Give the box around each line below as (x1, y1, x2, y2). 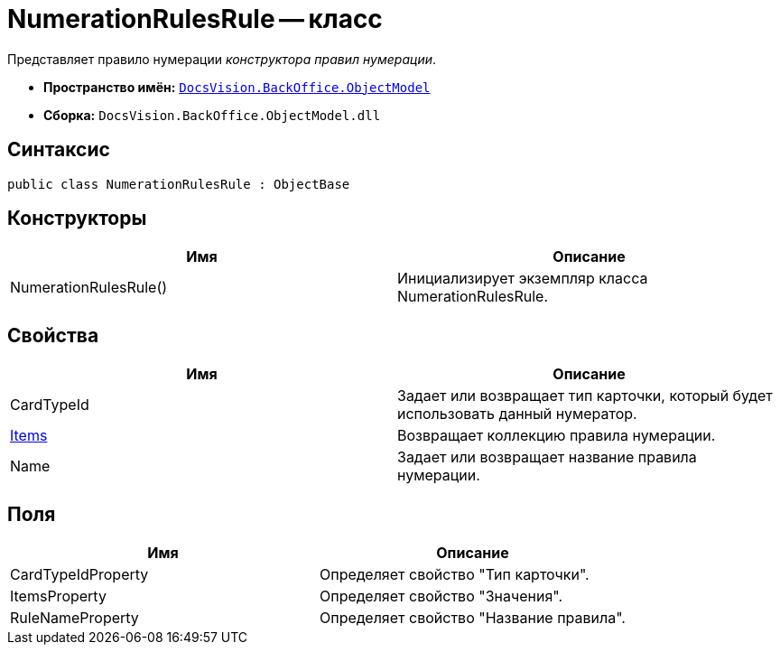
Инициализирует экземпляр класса (397, 269, 648, 288)
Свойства (7, 323, 99, 347)
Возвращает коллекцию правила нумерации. (397, 426, 716, 445)
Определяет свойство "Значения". (319, 587, 563, 606)
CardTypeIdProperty (10, 565, 149, 584)
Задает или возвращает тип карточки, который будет (397, 387, 773, 405)
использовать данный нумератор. (397, 405, 637, 424)
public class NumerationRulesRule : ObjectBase (7, 176, 350, 191)
